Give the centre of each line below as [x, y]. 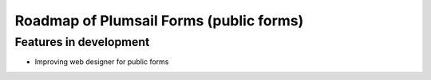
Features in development [82, 42]
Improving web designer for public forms [102, 62]
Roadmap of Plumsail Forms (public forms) [159, 21]
